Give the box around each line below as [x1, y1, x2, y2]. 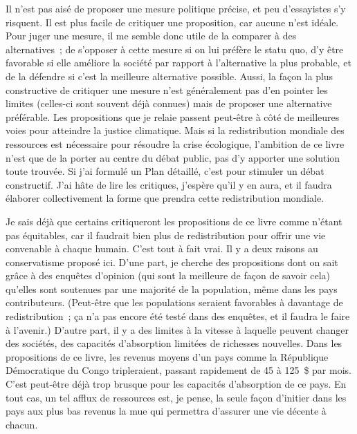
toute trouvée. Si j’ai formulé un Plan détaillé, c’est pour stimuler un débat [6, 164, 324, 178]
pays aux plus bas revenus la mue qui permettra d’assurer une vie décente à [6, 404, 327, 418]
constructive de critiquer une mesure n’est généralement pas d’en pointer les [6, 82, 328, 97]
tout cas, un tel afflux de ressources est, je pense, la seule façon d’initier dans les [6, 390, 347, 404]
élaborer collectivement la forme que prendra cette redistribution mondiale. [6, 191, 324, 205]
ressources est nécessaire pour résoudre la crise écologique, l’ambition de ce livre [6, 136, 345, 151]
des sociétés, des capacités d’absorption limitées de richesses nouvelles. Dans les [6, 336, 342, 350]
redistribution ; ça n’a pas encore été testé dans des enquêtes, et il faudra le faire [6, 309, 350, 323]
